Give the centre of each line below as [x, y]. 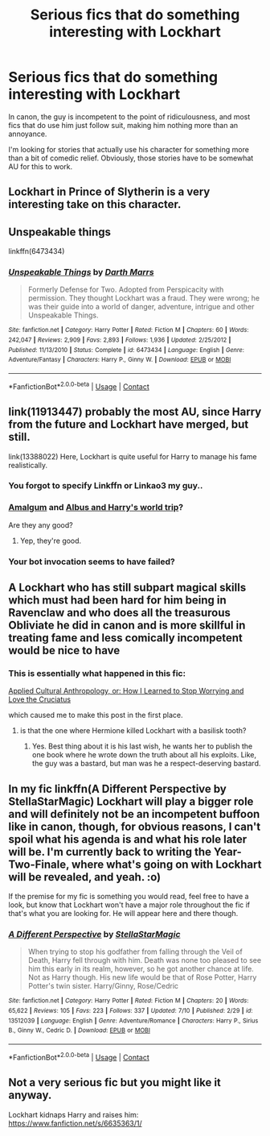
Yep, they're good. [51, 541]
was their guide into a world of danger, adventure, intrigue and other [141, 307]
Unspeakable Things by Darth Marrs [81, 272]
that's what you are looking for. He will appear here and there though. [123, 914]
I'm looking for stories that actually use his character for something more [129, 149]
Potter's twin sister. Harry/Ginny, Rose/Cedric [103, 986]
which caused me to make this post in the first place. [96, 715]
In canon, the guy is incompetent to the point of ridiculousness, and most [129, 116]
